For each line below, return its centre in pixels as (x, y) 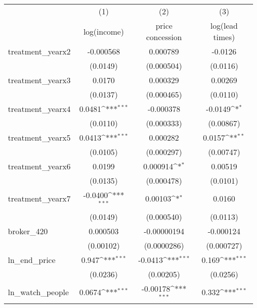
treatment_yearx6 (39, 166)
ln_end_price (32, 259)
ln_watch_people (39, 292)
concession (164, 37)
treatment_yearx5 (39, 137)
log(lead (224, 26)
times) (224, 37)
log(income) (104, 31)
